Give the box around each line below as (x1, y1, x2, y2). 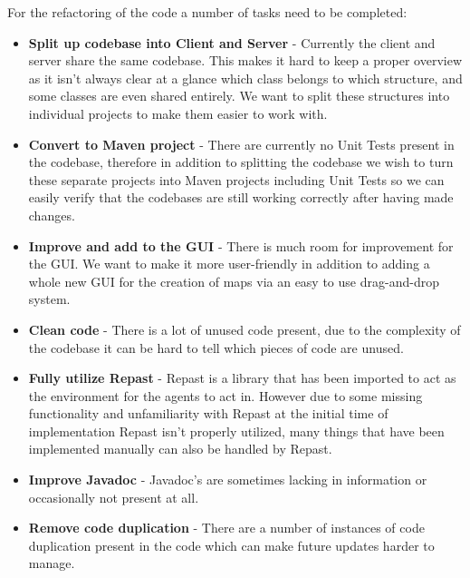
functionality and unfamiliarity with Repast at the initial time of (28, 404, 388, 423)
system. (28, 289, 71, 309)
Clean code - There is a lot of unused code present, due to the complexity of (28, 319, 461, 338)
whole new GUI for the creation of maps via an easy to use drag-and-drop (28, 271, 439, 290)
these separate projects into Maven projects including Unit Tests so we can (28, 170, 445, 189)
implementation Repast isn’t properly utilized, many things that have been (28, 421, 445, 440)
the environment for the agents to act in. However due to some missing (28, 386, 423, 405)
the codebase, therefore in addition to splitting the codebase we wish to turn (28, 152, 454, 171)
